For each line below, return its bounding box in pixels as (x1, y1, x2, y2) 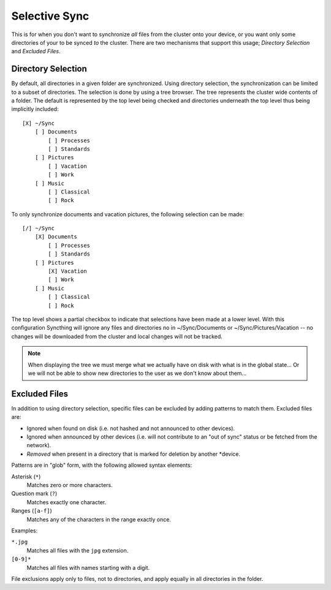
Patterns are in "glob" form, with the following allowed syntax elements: (11, 461, 192, 469)
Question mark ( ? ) (11, 490, 58, 497)
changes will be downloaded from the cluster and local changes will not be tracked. (11, 333, 223, 340)
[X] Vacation (48, 268, 87, 275)
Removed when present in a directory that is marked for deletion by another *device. (26, 450, 240, 458)
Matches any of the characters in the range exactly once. (26, 515, 172, 523)
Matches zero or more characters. (26, 481, 113, 488)
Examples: (11, 527, 38, 534)
